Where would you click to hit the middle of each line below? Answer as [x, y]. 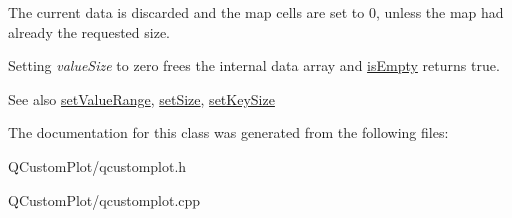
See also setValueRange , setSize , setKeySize [141, 98]
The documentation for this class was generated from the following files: [228, 132]
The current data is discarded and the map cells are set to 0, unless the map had [256, 12]
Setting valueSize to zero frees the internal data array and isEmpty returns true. [254, 65]
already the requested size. [89, 31]
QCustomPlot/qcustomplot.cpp [104, 199]
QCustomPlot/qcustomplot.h [97, 165]
